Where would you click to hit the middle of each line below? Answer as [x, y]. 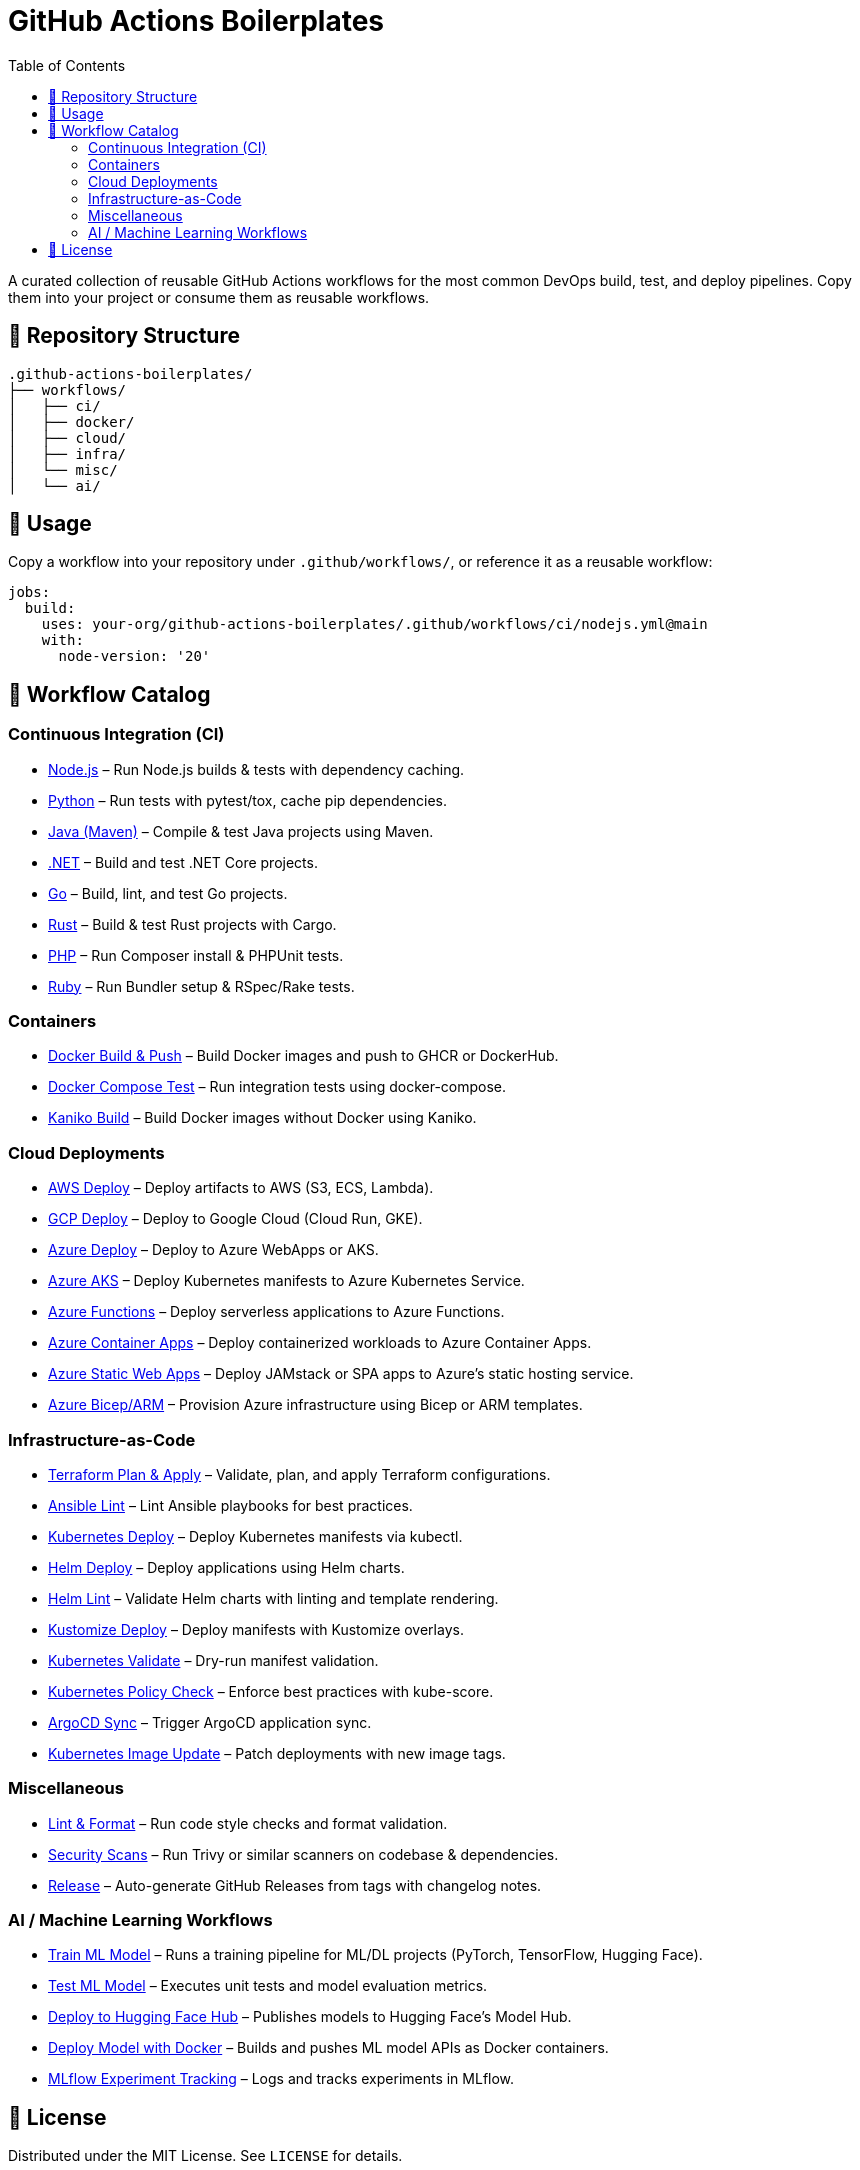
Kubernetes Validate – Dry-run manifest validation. [213, 1660]
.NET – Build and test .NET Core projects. [183, 862]
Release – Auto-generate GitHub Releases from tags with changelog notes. [295, 1885]
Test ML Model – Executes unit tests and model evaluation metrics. [268, 1986]
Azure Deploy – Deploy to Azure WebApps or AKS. [213, 1250]
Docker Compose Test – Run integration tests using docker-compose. [277, 1087]
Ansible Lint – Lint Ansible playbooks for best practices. [230, 1505]
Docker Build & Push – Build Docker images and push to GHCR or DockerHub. [303, 1056]
